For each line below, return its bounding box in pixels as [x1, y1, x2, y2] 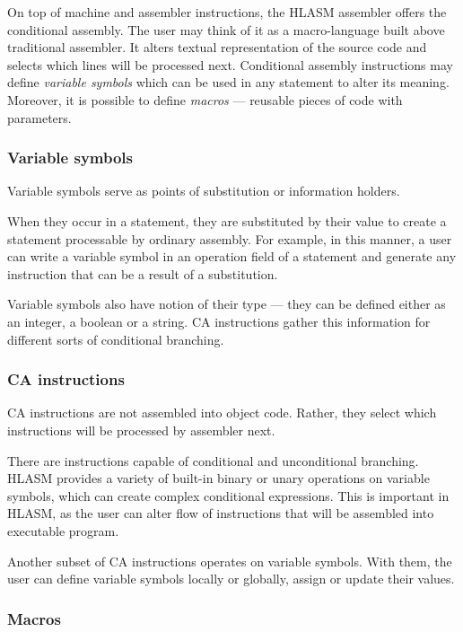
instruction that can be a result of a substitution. [7, 264, 278, 283]
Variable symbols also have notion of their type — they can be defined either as [7, 294, 446, 313]
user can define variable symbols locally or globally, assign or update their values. [7, 569, 455, 588]
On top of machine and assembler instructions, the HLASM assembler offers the [7, 3, 447, 21]
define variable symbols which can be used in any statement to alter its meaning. [7, 73, 450, 92]
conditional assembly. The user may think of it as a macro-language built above [7, 20, 445, 39]
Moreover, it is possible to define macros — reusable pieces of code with [7, 90, 403, 109]
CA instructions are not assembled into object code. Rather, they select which [7, 403, 437, 422]
